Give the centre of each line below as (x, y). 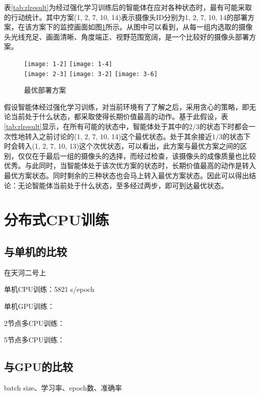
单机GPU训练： (29, 306)
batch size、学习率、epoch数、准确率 (63, 387)
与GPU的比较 (39, 367)
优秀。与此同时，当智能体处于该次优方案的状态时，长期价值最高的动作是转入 (130, 165)
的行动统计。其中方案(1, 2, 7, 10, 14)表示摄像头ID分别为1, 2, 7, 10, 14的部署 (126, 17)
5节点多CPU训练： (34, 340)
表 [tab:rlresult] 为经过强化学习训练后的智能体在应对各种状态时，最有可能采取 (128, 7)
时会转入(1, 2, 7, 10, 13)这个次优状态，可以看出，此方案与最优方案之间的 (122, 146)
